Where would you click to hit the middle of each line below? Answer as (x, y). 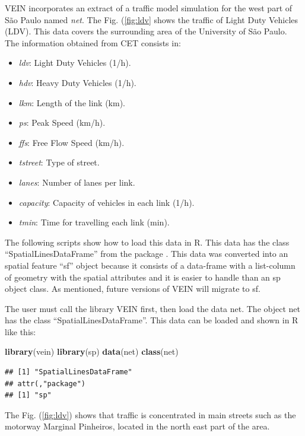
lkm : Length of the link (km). (72, 102)
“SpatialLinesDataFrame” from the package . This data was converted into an (147, 254)
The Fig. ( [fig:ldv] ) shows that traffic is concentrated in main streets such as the (150, 414)
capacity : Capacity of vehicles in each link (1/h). (107, 202)
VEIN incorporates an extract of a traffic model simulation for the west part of (149, 8)
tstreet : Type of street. (59, 162)
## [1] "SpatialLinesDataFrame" (69, 372)
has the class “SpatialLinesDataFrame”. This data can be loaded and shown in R (152, 320)
